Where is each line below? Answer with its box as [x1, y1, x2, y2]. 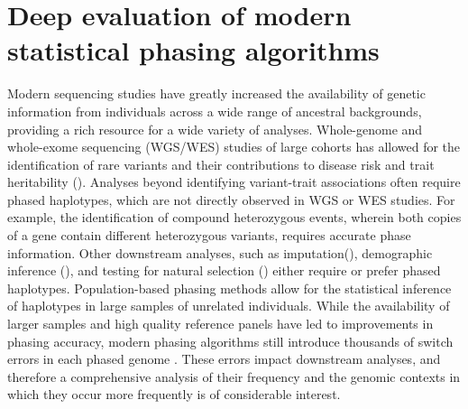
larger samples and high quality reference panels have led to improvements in [7, 314, 434, 333]
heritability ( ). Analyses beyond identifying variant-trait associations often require [7, 172, 461, 191]
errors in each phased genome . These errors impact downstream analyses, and [7, 349, 441, 368]
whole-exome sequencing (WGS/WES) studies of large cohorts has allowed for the [7, 137, 461, 156]
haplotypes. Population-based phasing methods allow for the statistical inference [7, 278, 452, 297]
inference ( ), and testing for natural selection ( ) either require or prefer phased [7, 261, 441, 280]
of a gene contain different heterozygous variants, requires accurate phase [7, 226, 411, 245]
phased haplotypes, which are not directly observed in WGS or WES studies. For [7, 190, 455, 209]
